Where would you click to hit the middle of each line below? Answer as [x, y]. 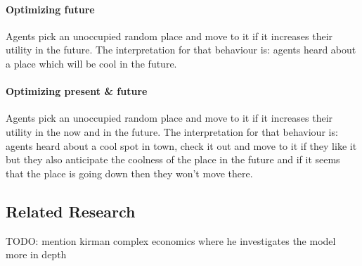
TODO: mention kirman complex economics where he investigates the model [171, 240]
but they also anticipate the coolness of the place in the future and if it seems [173, 159]
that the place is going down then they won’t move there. [129, 173]
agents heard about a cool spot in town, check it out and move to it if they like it [181, 145]
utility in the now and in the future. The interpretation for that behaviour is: [172, 131]
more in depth [36, 254]
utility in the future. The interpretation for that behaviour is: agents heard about [181, 50]
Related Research [71, 211]
